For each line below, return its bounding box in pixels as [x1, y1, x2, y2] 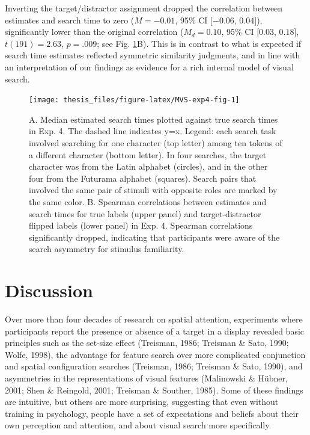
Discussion [5, 278, 93, 303]
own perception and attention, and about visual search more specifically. [5, 419, 272, 431]
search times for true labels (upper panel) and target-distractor [29, 207, 261, 220]
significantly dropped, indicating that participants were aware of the [29, 230, 280, 243]
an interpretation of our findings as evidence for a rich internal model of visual [5, 60, 294, 73]
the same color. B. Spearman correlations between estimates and [29, 195, 267, 208]
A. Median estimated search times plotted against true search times [29, 113, 278, 125]
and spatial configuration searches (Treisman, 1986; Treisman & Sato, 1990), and [5, 360, 303, 372]
